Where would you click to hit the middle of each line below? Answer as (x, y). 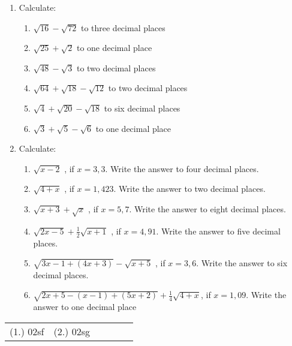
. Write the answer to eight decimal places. (207, 208)
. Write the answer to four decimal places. (182, 168)
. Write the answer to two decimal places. (189, 189)
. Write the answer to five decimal (218, 231)
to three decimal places (123, 27)
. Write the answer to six (242, 263)
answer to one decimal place (85, 307)
